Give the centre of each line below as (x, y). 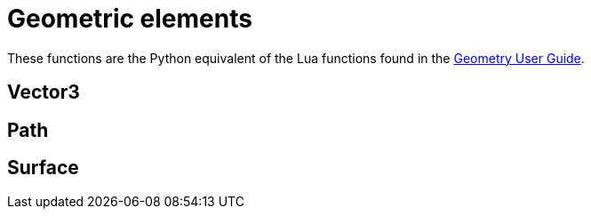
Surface (43, 168)
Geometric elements (130, 19)
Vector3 (44, 92)
